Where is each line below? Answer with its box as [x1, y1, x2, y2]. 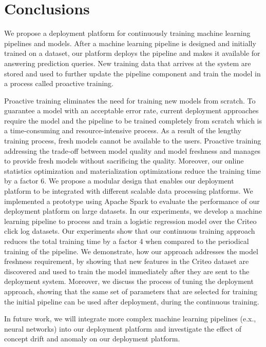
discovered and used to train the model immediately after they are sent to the [4, 266, 250, 276]
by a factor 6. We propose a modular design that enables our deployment [4, 175, 234, 186]
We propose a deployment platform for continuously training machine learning [4, 28, 251, 38]
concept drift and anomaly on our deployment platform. [4, 333, 180, 344]
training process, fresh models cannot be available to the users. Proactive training [4, 135, 261, 146]
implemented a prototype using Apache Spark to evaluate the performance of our [4, 195, 260, 206]
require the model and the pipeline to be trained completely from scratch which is [4, 115, 262, 126]
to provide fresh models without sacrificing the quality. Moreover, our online [4, 155, 244, 166]
